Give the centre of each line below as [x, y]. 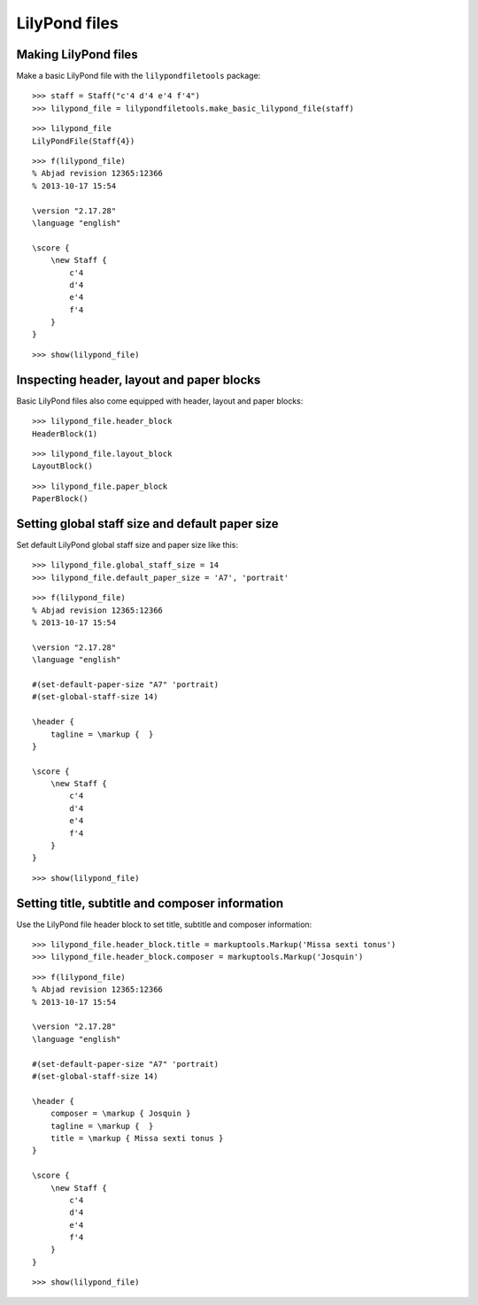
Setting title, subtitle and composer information [150, 903]
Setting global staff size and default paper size [147, 524]
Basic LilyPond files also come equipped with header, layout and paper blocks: [160, 401]
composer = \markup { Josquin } [120, 1114]
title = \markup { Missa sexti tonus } [137, 1138]
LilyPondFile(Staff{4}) [84, 141]
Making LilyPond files [77, 54]
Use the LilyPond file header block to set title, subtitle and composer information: [164, 924]
